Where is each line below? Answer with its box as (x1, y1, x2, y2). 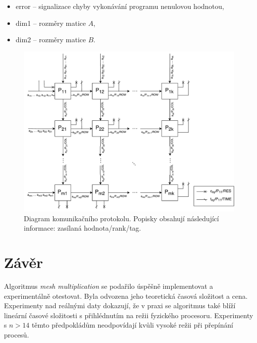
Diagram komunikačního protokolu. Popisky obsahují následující (24, 213, 219, 223)
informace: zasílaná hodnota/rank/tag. (24, 223, 141, 233)
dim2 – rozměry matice (15, 34, 86, 45)
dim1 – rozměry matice (15, 17, 86, 28)
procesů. (4, 329, 29, 340)
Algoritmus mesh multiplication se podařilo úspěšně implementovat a (4, 281, 213, 291)
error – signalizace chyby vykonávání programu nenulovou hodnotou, (15, 1, 224, 11)
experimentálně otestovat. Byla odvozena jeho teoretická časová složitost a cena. (4, 290, 248, 301)
